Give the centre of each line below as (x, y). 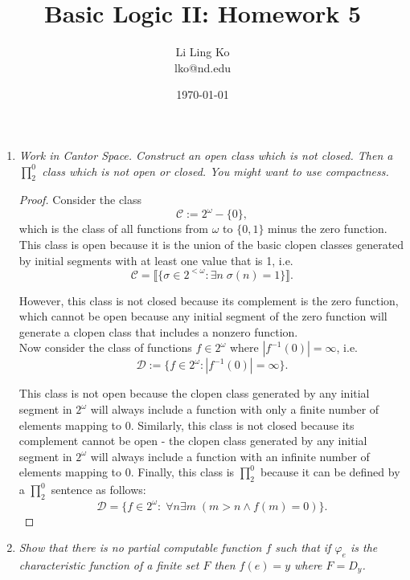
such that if (303, 547)
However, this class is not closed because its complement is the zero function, (209, 300)
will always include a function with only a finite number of (235, 409)
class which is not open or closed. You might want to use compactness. (215, 171)
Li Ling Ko (203, 52)
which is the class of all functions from (114, 229)
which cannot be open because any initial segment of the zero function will (203, 316)
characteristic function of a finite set (109, 564)
